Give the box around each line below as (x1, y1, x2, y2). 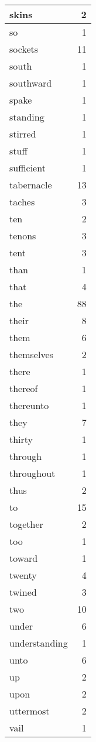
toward (9, 551, 38, 565)
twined (9, 585, 37, 599)
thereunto (9, 399, 49, 412)
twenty (9, 568, 37, 582)
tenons (9, 229, 36, 242)
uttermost (9, 704, 50, 717)
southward (9, 76, 52, 90)
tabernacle (9, 178, 52, 191)
